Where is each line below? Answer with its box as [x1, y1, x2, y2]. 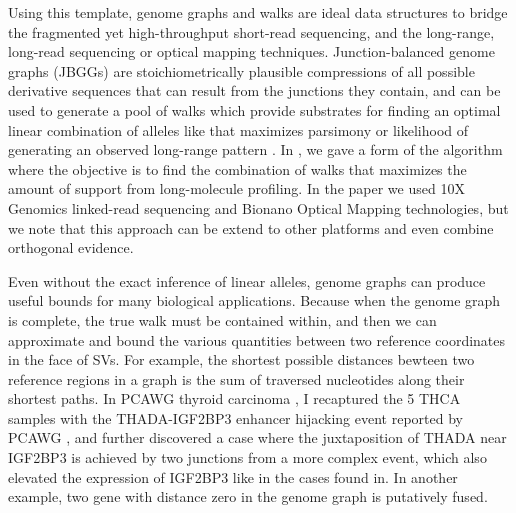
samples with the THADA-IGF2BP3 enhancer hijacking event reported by [8, 407, 463, 428]
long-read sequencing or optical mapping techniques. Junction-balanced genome [8, 41, 495, 62]
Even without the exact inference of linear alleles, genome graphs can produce [8, 270, 486, 291]
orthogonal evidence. [8, 237, 134, 258]
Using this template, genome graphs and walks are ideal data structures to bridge [8, 2, 508, 22]
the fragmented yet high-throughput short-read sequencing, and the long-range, [8, 21, 495, 42]
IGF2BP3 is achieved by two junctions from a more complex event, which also [8, 447, 487, 468]
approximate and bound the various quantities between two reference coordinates [8, 329, 506, 350]
